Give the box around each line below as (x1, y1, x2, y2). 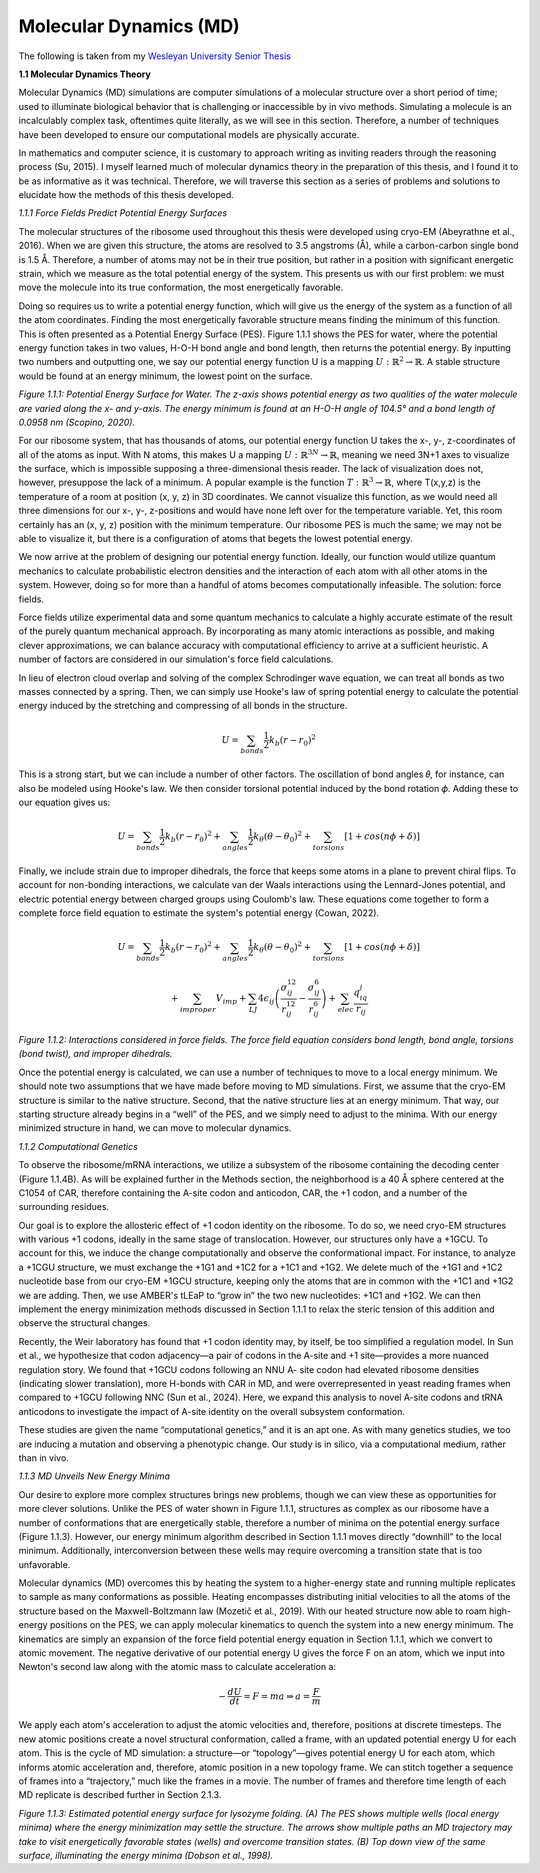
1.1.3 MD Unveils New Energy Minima (18, 1470, 170, 1482)
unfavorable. (18, 1558, 71, 1570)
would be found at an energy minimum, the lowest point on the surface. (18, 370, 313, 382)
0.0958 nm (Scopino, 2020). (18, 416, 135, 428)
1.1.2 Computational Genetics (18, 1140, 139, 1152)
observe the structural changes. (18, 1317, 151, 1329)
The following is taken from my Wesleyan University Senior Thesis (18, 50, 292, 62)
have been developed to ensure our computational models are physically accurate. (18, 128, 360, 140)
